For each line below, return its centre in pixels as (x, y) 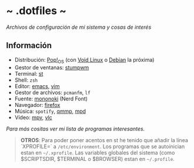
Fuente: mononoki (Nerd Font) (51, 99)
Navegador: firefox (37, 105)
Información (29, 46)
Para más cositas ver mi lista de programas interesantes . (76, 129)
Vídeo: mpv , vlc (34, 117)
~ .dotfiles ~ (36, 11)
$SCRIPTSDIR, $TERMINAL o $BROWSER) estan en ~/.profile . (98, 159)
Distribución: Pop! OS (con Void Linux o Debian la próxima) (84, 60)
